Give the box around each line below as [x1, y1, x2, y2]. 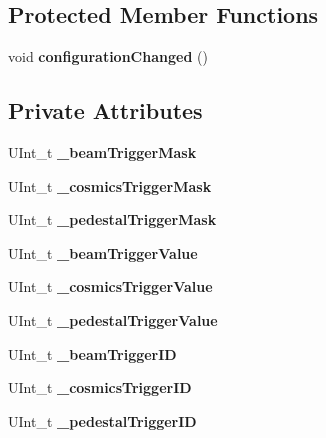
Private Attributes [8, 95, 203, 126]
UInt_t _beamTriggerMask [8, 142, 197, 162]
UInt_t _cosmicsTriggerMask [8, 175, 212, 196]
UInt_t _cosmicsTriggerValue [8, 276, 213, 297]
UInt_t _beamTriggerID [8, 343, 177, 364]
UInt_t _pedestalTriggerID [8, 410, 197, 431]
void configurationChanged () [8, 46, 208, 67]
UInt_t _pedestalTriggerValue [8, 309, 218, 330]
